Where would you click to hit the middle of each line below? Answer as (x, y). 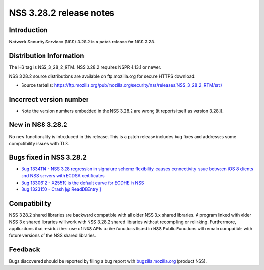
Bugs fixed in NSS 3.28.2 (48, 157)
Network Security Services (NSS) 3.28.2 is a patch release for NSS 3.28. (82, 42)
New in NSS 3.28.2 (38, 125)
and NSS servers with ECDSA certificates (63, 176)
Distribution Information (46, 55)
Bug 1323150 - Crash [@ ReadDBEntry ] (61, 189)
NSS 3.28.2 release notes (62, 13)
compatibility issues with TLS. (39, 143)
